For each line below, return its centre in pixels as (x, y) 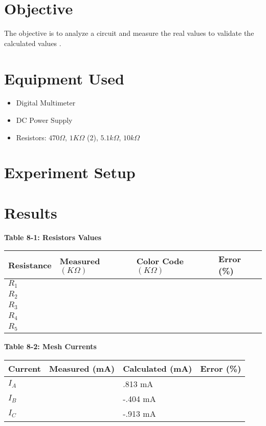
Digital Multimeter (46, 103)
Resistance (30, 265)
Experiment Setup (70, 172)
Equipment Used (64, 78)
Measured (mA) (82, 368)
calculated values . (33, 43)
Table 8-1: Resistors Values (53, 237)
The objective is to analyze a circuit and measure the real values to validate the (129, 33)
